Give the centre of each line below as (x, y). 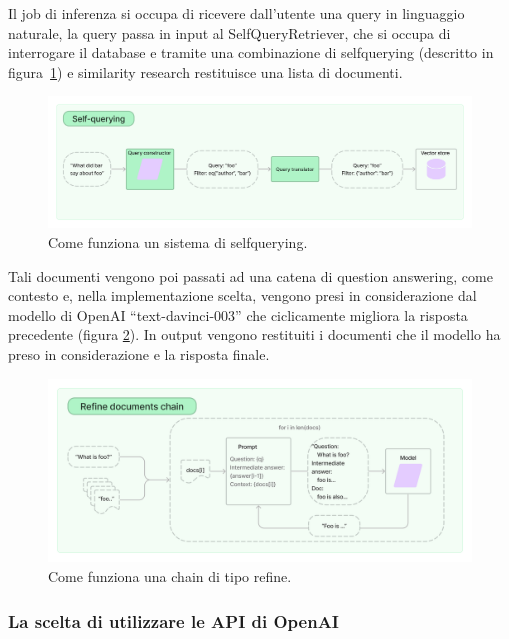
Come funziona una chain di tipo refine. (170, 576)
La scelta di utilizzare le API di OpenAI (173, 620)
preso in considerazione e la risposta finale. (139, 354)
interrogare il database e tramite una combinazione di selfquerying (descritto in (251, 52)
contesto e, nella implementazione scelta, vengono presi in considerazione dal (242, 295)
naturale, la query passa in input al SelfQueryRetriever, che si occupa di (229, 32)
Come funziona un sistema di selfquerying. (178, 242)
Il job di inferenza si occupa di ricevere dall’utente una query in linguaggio (236, 13)
